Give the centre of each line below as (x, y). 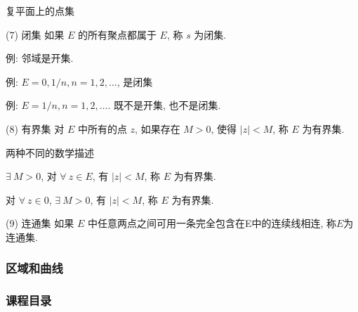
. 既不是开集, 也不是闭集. (164, 105)
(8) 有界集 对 (35, 128)
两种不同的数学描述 (50, 152)
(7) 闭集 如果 (35, 34)
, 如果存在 (158, 128)
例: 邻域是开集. (40, 58)
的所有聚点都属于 (117, 34)
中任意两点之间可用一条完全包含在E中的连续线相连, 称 (212, 223)
